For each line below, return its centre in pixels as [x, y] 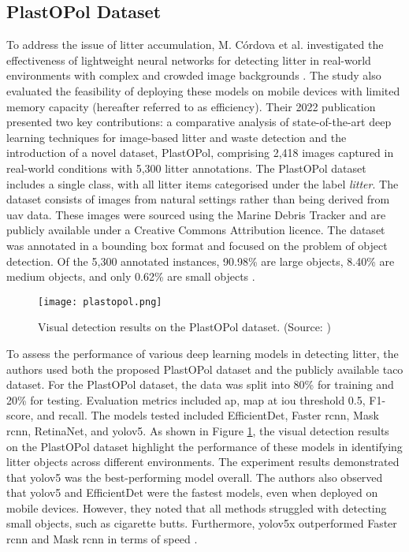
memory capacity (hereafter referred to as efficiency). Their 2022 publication [191, 106]
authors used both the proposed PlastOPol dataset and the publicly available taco [205, 369]
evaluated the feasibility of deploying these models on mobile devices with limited [203, 90]
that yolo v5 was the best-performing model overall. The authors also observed [195, 477]
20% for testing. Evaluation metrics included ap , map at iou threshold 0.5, [186, 399]
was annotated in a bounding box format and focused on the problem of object [197, 245]
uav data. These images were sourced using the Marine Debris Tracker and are [196, 214]
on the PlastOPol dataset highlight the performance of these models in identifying [204, 446]
